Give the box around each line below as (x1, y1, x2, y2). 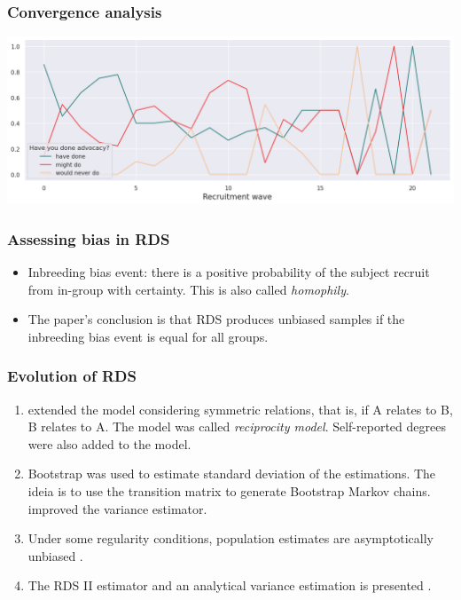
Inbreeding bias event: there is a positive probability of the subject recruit (27, 263, 430, 281)
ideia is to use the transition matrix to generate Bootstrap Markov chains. (27, 482, 431, 500)
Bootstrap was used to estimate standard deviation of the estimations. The (27, 464, 436, 483)
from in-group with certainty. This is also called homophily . (27, 280, 349, 298)
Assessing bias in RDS (7, 227, 170, 249)
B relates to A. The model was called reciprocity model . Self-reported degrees (27, 417, 446, 436)
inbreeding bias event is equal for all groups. (27, 327, 269, 345)
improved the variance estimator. (27, 499, 207, 517)
